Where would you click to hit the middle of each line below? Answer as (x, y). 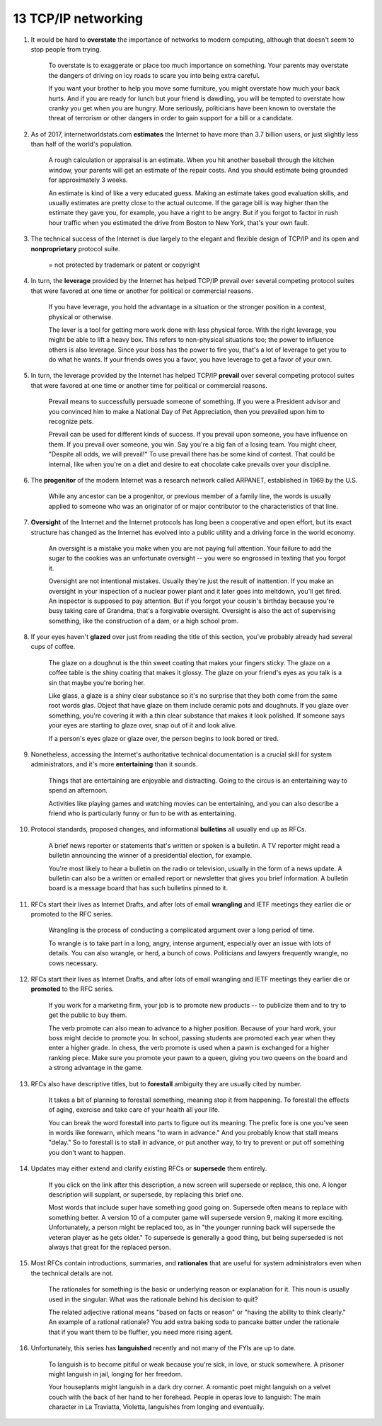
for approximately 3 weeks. (88, 180)
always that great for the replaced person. (110, 1247)
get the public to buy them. (88, 1015)
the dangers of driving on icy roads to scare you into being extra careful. (154, 75)
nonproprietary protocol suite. (75, 248)
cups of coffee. (53, 647)
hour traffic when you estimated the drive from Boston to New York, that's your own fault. (179, 222)
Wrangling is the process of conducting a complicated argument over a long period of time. (181, 930)
